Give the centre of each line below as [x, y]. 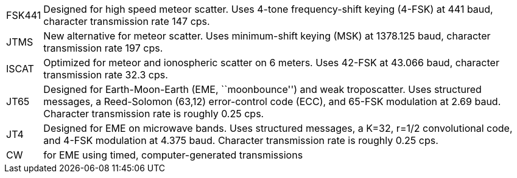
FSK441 [24, 15]
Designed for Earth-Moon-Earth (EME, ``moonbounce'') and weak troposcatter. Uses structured [262, 89]
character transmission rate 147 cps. [127, 21]
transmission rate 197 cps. [103, 48]
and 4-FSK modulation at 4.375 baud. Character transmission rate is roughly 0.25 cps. [241, 140]
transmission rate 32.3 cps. [106, 75]
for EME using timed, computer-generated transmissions [173, 155]
